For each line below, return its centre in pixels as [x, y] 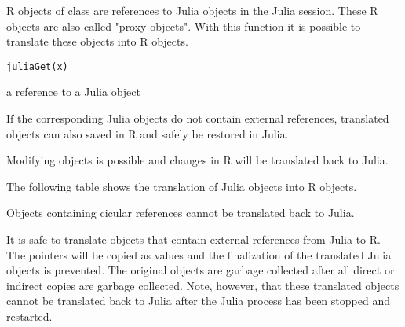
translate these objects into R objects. [97, 41]
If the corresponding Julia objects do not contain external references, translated [198, 118]
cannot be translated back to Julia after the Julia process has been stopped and [198, 301]
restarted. [29, 316]
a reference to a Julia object [73, 92]
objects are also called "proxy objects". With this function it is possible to [184, 26]
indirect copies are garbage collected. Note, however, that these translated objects [203, 285]
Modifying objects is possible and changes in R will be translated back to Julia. [197, 160]
